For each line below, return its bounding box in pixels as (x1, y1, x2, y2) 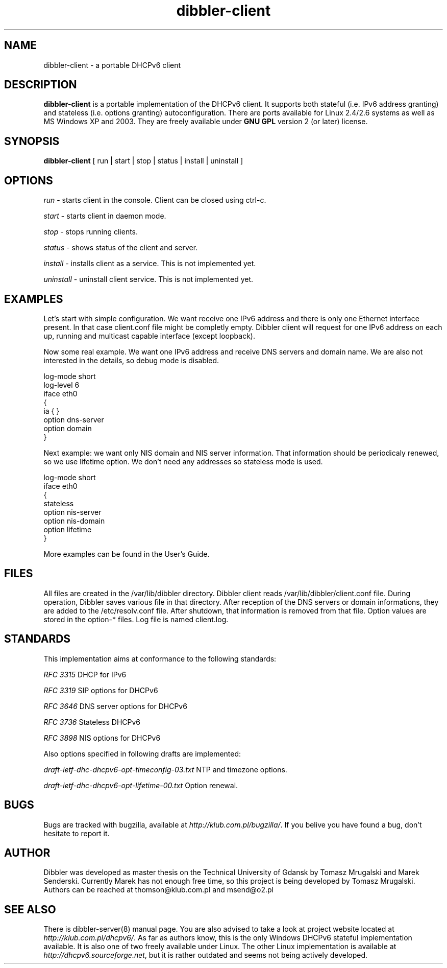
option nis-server (43, 507, 102, 516)
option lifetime (43, 525, 92, 534)
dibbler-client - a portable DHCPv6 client (43, 60, 181, 69)
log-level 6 (43, 380, 80, 389)
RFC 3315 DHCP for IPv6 (43, 670, 127, 679)
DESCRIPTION (4, 78, 77, 91)
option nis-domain (43, 516, 105, 525)
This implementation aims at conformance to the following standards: (43, 654, 277, 663)
